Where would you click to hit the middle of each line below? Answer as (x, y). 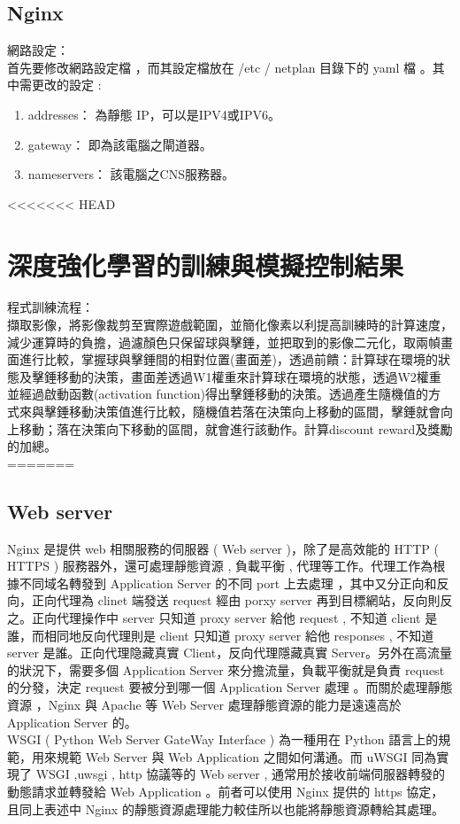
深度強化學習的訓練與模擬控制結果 (206, 264)
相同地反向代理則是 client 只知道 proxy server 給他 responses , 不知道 (239, 635)
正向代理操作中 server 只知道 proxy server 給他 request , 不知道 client (226, 618)
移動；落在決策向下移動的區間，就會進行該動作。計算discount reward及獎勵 (236, 428)
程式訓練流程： (50, 307)
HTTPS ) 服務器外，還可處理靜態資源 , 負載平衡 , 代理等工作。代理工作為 (220, 566)
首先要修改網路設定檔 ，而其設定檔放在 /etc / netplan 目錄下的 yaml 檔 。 (220, 67)
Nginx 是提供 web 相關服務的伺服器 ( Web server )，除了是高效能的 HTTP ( (223, 548)
